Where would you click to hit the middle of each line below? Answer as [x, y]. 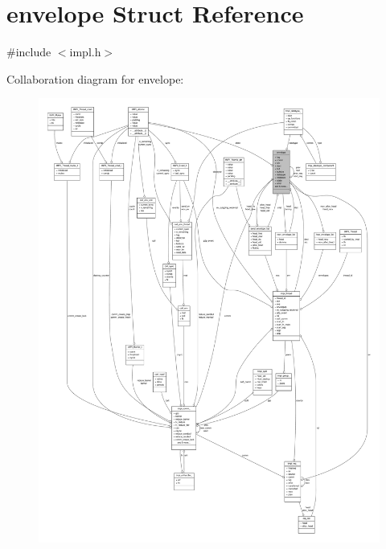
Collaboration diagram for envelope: [95, 78]
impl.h [85, 52]
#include [29, 52]
